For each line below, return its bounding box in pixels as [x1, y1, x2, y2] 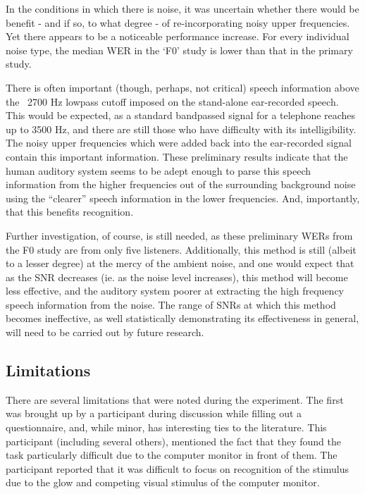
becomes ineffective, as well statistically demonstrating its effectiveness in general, [6, 311, 359, 326]
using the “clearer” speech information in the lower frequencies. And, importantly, [6, 190, 360, 205]
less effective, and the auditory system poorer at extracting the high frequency [6, 283, 344, 298]
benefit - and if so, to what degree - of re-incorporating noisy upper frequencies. [6, 15, 350, 30]
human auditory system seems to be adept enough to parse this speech [6, 163, 311, 178]
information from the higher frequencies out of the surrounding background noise [6, 177, 356, 192]
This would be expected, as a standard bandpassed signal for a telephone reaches [6, 108, 356, 123]
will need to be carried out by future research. [6, 325, 204, 340]
